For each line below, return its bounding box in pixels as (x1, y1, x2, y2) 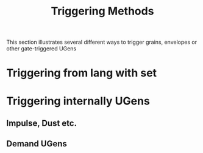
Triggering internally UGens (6, 94, 151, 107)
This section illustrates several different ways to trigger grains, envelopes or (6, 38, 197, 46)
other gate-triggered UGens (6, 45, 77, 52)
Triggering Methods (51, 4, 154, 18)
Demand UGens (6, 138, 67, 149)
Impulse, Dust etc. (6, 118, 77, 128)
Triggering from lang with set (6, 66, 157, 80)
